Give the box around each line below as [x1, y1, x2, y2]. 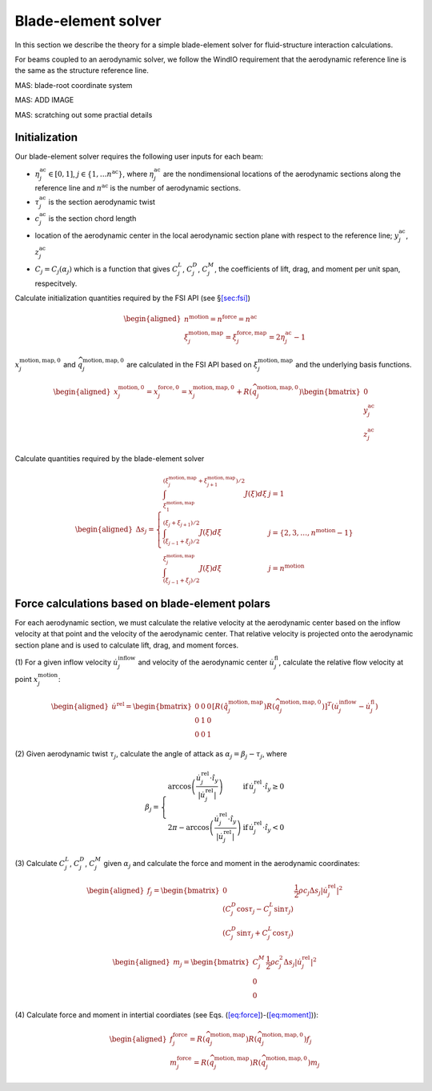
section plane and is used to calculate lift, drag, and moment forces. [14, 640, 239, 650]
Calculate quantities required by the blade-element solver [14, 453, 205, 463]
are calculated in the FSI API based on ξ [126, 359, 258, 369]
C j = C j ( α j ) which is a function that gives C [34, 264, 178, 275]
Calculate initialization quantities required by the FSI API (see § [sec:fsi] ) [14, 293, 251, 303]
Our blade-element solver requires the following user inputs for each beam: [14, 152, 264, 162]
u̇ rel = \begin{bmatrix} [111, 700, 192, 711]
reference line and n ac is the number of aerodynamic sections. [34, 183, 242, 193]
